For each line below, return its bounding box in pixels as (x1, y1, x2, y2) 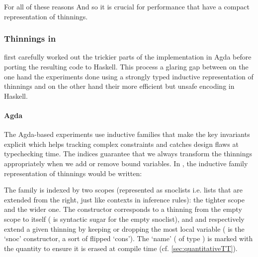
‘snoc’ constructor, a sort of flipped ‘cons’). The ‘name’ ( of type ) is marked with (4, 233, 253, 244)
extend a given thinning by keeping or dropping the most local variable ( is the (4, 223, 245, 234)
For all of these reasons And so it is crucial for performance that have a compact (4, 1, 250, 11)
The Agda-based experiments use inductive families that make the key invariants (4, 129, 250, 139)
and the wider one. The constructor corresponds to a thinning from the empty (4, 204, 242, 214)
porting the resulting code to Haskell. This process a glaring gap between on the (4, 62, 249, 71)
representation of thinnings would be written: (4, 168, 142, 178)
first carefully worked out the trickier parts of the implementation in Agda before (4, 52, 252, 62)
